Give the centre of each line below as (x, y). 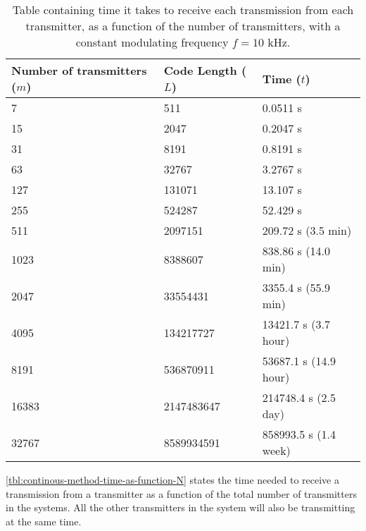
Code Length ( (205, 70)
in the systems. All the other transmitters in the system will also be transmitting (181, 507)
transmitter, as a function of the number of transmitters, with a (183, 26)
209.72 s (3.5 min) (307, 230)
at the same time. (44, 521)
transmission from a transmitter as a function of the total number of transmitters (181, 493)
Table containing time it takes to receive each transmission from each (183, 10)
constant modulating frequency (152, 42)
